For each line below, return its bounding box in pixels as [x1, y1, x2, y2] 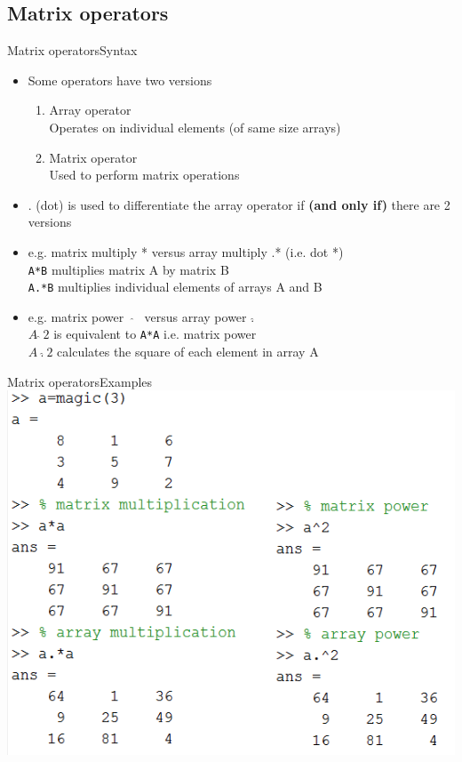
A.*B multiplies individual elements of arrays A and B [28, 277, 323, 296]
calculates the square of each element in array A [57, 342, 319, 361]
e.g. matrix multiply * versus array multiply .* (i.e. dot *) [28, 242, 344, 261]
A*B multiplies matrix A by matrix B [28, 260, 229, 278]
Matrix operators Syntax [7, 41, 138, 60]
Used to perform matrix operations [49, 165, 240, 184]
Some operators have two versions [28, 70, 212, 89]
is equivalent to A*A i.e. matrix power [53, 325, 257, 343]
